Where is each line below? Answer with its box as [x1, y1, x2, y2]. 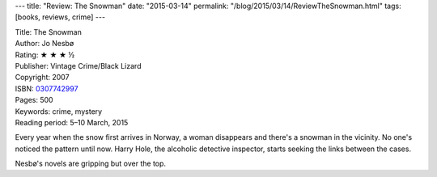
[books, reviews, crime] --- [15, 12, 105, 22]
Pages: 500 [15, 95, 53, 105]
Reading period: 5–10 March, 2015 [15, 117, 129, 127]
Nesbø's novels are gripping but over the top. [15, 158, 166, 169]
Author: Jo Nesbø [15, 39, 74, 48]
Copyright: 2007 [15, 73, 70, 82]
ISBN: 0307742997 [15, 83, 78, 93]
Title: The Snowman [15, 27, 83, 36]
